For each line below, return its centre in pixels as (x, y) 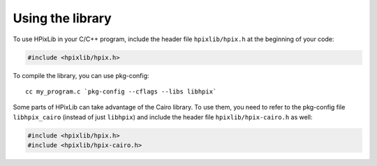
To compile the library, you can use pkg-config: (81, 75)
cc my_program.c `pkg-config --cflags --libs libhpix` (121, 91)
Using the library (62, 18)
